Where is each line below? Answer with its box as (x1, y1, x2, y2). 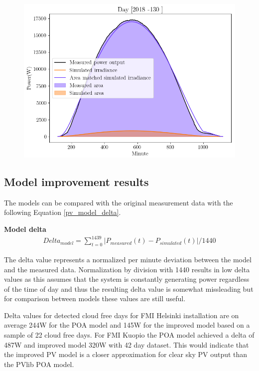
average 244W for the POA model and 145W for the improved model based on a (4, 320, 250, 330)
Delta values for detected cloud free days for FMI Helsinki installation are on (4, 310, 239, 320)
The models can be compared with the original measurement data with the (4, 197, 233, 207)
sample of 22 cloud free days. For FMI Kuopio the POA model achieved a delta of (4, 330, 255, 340)
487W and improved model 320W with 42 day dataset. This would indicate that (4, 339, 249, 350)
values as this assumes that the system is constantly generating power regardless (4, 274, 250, 284)
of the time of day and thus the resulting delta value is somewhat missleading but (4, 283, 254, 294)
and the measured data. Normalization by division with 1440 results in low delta (4, 264, 250, 274)
